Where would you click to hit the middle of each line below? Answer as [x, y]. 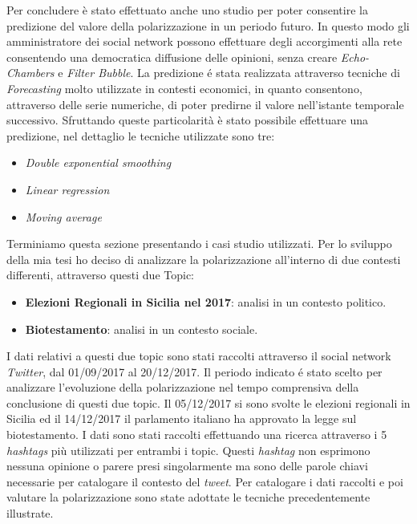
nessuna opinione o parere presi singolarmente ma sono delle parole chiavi [187, 466]
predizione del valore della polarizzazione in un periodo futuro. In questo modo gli [208, 25]
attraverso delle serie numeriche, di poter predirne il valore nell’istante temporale [205, 104]
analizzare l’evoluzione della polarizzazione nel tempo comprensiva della [183, 387]
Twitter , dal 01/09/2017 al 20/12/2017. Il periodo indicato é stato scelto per [194, 371]
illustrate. [30, 513]
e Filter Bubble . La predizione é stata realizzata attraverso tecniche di [229, 73]
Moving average [63, 216]
